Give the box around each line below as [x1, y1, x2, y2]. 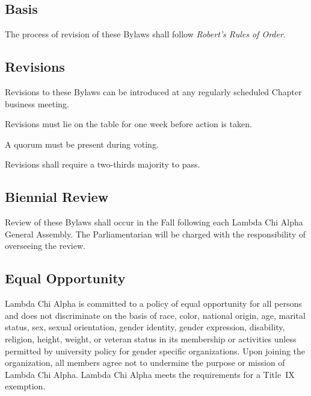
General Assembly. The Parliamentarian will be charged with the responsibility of [5, 227, 306, 240]
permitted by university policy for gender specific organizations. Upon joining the [5, 344, 306, 357]
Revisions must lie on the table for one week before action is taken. [5, 118, 252, 130]
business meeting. [5, 97, 69, 110]
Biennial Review [5, 187, 109, 206]
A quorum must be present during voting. [5, 137, 159, 150]
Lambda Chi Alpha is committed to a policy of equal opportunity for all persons [5, 297, 302, 310]
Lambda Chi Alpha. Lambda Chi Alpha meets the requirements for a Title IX [5, 368, 295, 380]
